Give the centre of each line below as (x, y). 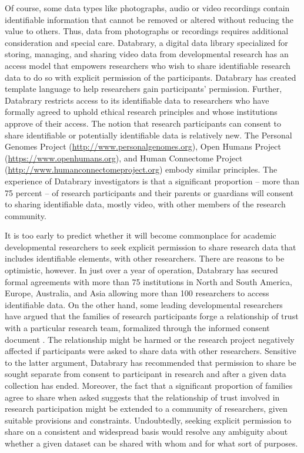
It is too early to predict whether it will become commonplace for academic (141, 235)
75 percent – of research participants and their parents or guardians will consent (149, 192)
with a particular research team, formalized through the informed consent (137, 328)
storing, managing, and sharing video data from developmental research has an (147, 54)
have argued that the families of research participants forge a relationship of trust (152, 316)
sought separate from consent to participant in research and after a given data (146, 374)
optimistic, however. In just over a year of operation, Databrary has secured (141, 270)
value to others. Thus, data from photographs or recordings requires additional (147, 31)
